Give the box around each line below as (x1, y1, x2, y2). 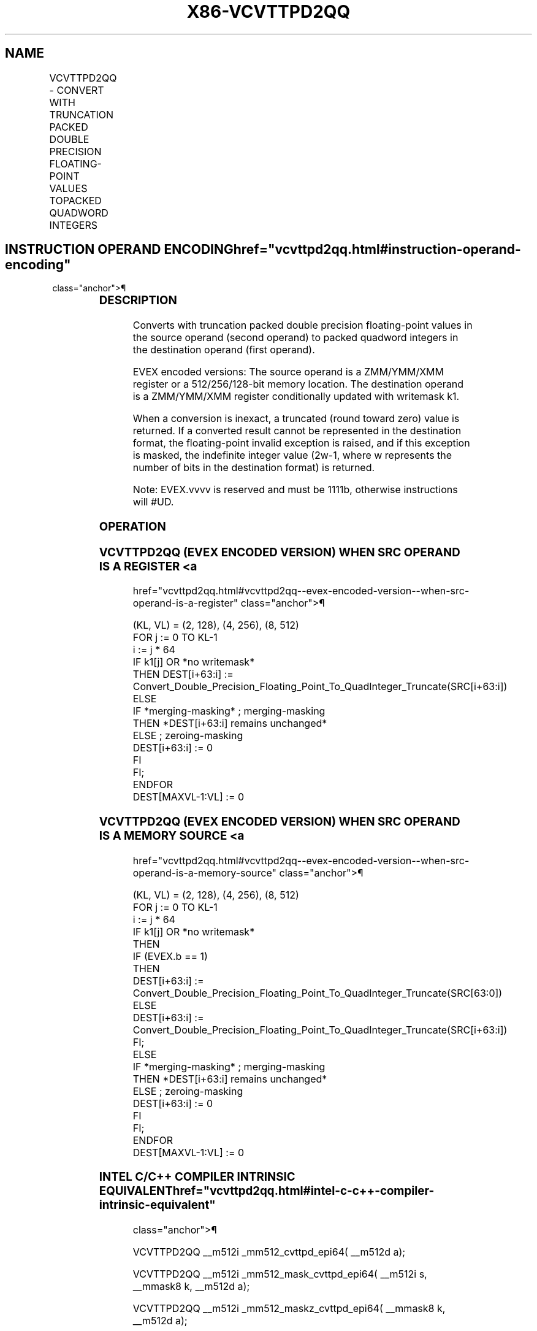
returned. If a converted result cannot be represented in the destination (132, 424, 462, 437)
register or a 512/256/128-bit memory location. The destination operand (132, 378, 463, 391)
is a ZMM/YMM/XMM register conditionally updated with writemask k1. (132, 390, 460, 403)
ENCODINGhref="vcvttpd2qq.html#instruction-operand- (164, 242, 521, 258)
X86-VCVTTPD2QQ (186, 1, 351, 22)
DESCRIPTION (99, 293, 177, 308)
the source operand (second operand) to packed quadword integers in (132, 331, 459, 344)
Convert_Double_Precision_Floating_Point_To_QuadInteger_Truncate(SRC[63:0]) (132, 986, 503, 999)
